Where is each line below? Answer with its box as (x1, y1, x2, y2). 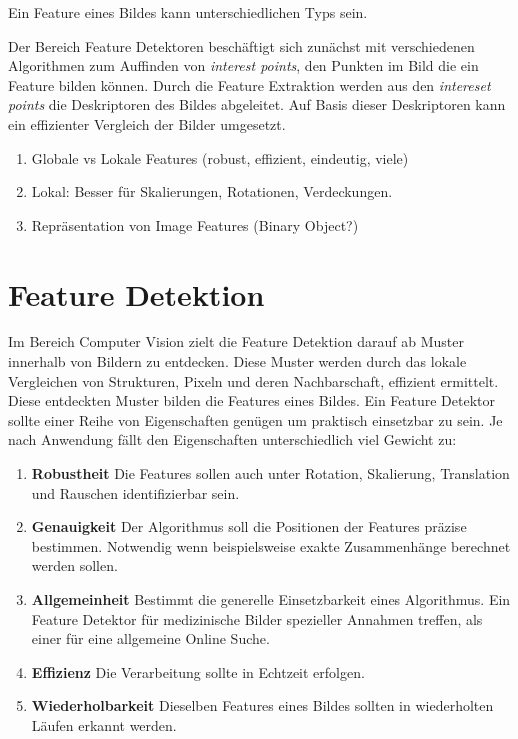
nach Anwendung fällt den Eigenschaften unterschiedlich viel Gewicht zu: (8, 429, 457, 450)
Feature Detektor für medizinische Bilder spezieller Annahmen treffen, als (31, 608, 483, 629)
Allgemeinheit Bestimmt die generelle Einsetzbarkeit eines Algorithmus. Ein (31, 589, 511, 609)
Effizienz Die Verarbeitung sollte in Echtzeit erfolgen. (31, 661, 365, 682)
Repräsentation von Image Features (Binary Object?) (31, 214, 359, 235)
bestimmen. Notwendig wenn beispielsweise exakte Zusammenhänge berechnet (31, 535, 511, 556)
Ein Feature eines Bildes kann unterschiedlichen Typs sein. (8, 2, 368, 22)
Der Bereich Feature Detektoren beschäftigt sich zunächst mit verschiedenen (8, 35, 475, 56)
